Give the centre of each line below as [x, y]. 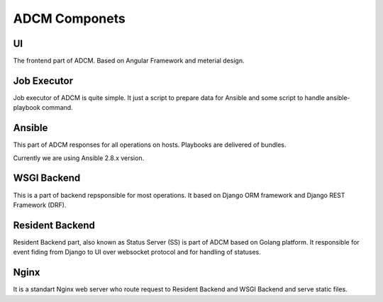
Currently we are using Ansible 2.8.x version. [79, 158]
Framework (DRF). [40, 205]
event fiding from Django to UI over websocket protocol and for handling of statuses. [137, 252]
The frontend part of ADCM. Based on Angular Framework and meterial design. [129, 61]
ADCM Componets [69, 18]
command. [57, 108]
